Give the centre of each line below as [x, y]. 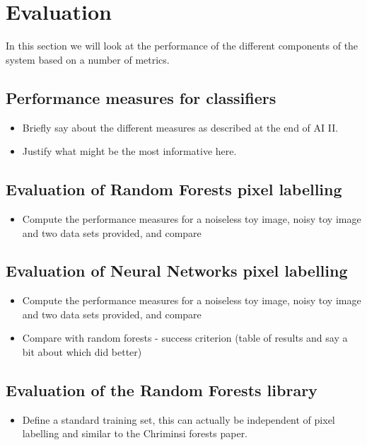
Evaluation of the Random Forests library [162, 390]
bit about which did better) [82, 352]
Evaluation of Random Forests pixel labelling [174, 189]
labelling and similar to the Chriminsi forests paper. [135, 433]
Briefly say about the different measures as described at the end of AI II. [180, 127]
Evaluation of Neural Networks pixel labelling [177, 271]
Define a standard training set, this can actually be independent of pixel [179, 419]
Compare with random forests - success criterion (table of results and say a [185, 338]
